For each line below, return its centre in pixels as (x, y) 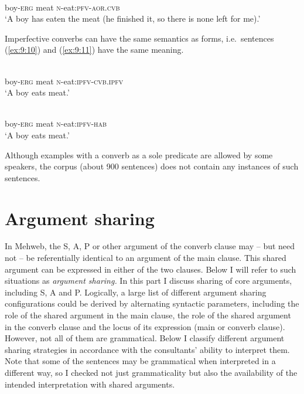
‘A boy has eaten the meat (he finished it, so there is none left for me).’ (133, 18)
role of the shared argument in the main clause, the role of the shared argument (148, 315)
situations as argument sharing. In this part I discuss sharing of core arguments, (148, 281)
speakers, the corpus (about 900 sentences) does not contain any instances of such (152, 166)
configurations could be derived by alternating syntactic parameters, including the (152, 303)
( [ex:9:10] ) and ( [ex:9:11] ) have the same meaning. (94, 50)
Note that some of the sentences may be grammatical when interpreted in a (140, 361)
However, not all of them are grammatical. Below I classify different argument (145, 338)
